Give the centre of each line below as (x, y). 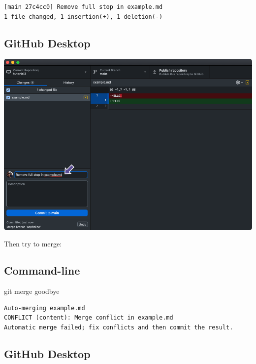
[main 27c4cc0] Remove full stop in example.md (83, 7)
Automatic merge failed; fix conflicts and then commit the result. (119, 328)
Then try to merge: (33, 244)
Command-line (42, 270)
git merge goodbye (32, 291)
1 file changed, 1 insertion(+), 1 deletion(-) (83, 17)
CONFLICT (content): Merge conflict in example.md (89, 318)
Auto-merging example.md (45, 308)
